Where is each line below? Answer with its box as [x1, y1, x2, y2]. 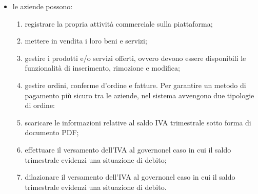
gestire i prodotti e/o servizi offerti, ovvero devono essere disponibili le [25, 52, 246, 63]
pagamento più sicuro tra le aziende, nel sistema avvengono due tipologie [25, 90, 254, 100]
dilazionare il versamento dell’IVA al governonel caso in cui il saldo [25, 171, 235, 182]
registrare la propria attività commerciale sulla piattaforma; [25, 18, 213, 29]
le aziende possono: [12, 1, 73, 11]
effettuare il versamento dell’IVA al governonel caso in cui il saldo [25, 144, 231, 155]
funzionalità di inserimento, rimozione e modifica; [25, 62, 180, 73]
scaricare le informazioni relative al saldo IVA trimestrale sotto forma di [25, 117, 251, 127]
